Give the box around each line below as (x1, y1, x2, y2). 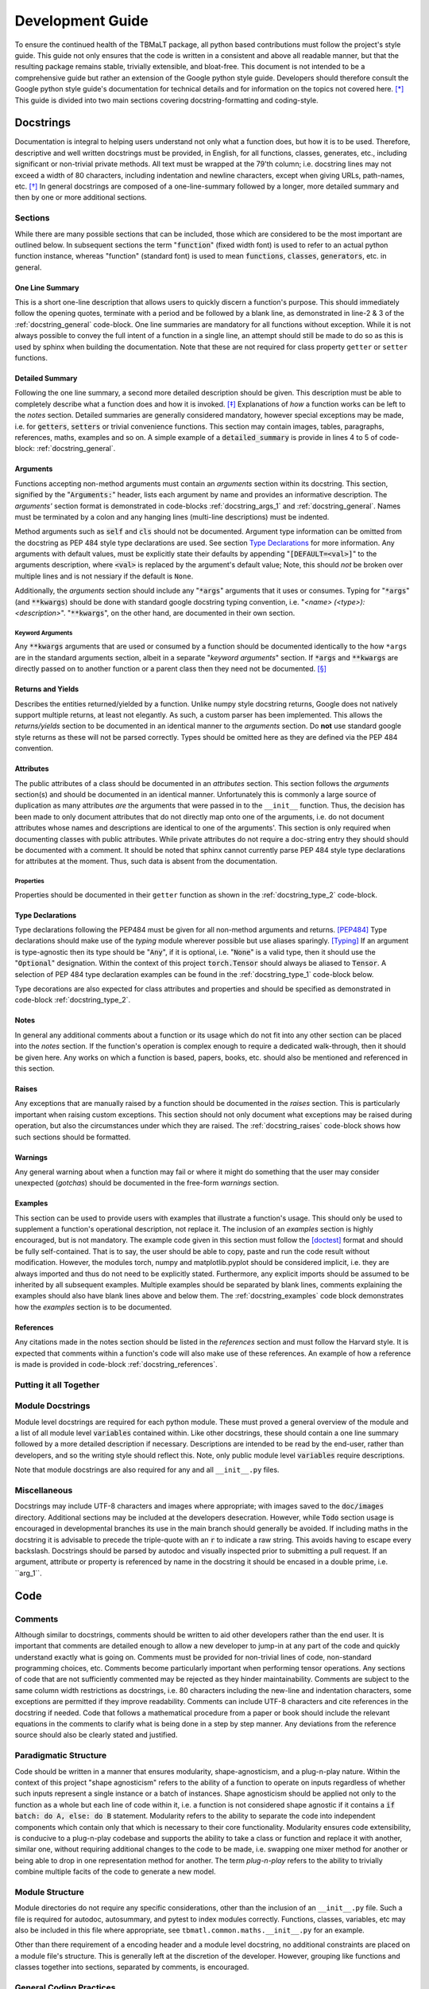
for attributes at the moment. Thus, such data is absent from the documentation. (14, 856, 278, 866)
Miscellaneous (14, 1485, 73, 1496)
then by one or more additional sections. (14, 193, 147, 202)
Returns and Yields (14, 684, 79, 694)
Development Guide (14, 12, 149, 29)
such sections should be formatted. (14, 1132, 131, 1142)
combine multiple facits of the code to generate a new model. (14, 1866, 216, 1877)
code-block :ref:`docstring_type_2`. (14, 995, 131, 1005)
